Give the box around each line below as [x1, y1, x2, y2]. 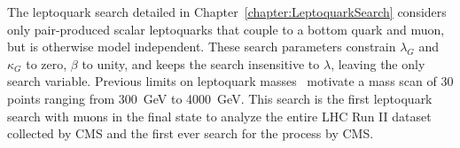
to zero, [26, 54, 67, 73]
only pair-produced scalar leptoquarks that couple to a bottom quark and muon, [7, 19, 445, 38]
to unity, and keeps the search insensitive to [82, 54, 320, 73]
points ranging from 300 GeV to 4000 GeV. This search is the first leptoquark [7, 89, 433, 107]
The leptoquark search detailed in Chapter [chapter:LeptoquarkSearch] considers [7, 3, 447, 20]
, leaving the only [331, 54, 425, 73]
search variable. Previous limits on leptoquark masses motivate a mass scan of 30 [7, 72, 454, 90]
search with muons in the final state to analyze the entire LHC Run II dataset [7, 106, 432, 125]
